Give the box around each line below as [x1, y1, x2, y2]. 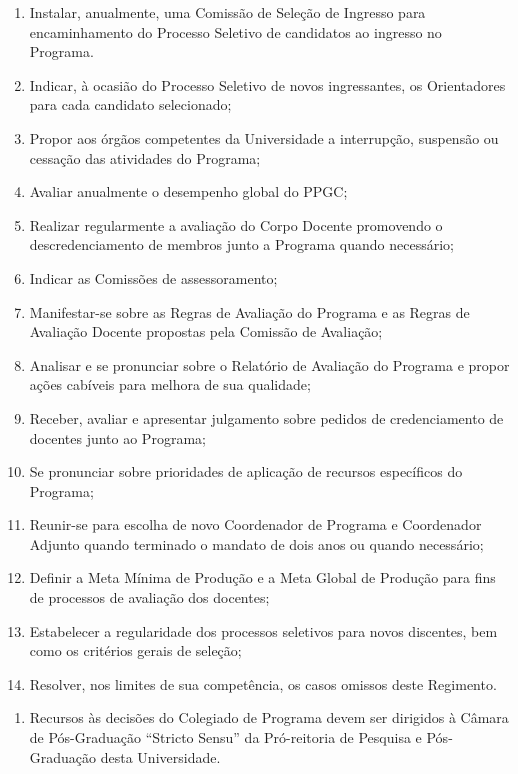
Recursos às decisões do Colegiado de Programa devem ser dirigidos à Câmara [29, 707, 509, 728]
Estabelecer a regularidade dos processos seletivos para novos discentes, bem [29, 620, 498, 641]
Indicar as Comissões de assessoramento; [29, 267, 278, 288]
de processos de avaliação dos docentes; [29, 587, 270, 608]
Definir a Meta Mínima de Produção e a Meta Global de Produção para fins [29, 567, 496, 588]
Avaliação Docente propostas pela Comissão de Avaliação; [29, 321, 383, 342]
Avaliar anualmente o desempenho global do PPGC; [29, 181, 348, 202]
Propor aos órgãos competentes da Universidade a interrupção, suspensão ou [29, 127, 499, 148]
